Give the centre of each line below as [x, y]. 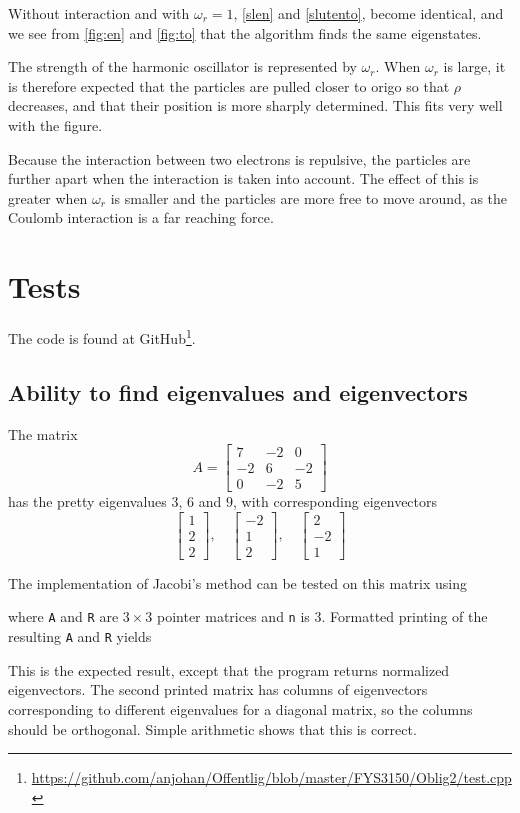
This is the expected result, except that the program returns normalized [229, 669]
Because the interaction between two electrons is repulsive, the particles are [239, 158]
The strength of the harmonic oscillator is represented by [182, 66]
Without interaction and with [99, 13]
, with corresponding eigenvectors [335, 501]
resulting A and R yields [80, 636]
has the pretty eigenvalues [87, 501]
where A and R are [63, 616]
